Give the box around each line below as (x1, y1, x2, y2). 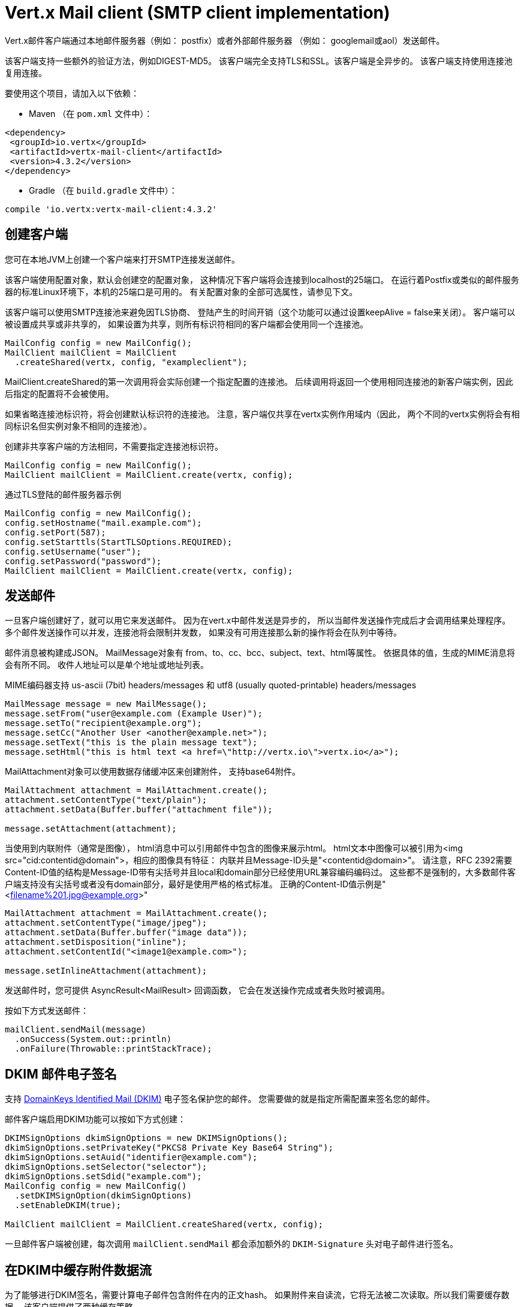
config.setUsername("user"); (5, 546, 141, 556)
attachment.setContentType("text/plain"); (5, 795, 207, 805)
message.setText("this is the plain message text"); (5, 737, 258, 748)
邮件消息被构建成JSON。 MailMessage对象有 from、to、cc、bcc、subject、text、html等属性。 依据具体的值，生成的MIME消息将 (5, 648, 515, 658)
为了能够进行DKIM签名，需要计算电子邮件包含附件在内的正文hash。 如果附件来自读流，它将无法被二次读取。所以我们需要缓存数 (5, 1290, 510, 1300)
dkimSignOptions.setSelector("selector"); (5, 1162, 207, 1172)
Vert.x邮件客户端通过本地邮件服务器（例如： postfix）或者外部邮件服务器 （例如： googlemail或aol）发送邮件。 (5, 35, 445, 46)
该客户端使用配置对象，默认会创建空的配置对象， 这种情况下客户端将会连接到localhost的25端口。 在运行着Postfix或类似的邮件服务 (5, 274, 519, 285)
